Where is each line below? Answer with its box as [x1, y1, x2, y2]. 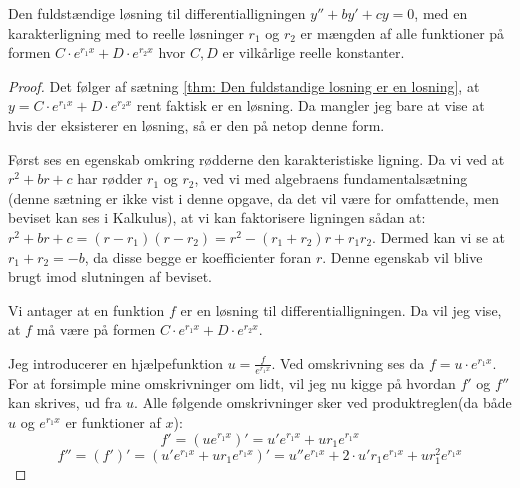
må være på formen [36, 319, 156, 340]
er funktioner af [65, 411, 161, 432]
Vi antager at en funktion [8, 299, 165, 320]
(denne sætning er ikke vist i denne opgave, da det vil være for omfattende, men [8, 187, 500, 208]
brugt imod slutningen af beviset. [8, 266, 213, 287]
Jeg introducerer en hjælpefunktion [8, 352, 224, 373]
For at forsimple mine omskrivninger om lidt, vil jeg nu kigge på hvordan [8, 372, 456, 393]
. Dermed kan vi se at [372, 226, 506, 247]
